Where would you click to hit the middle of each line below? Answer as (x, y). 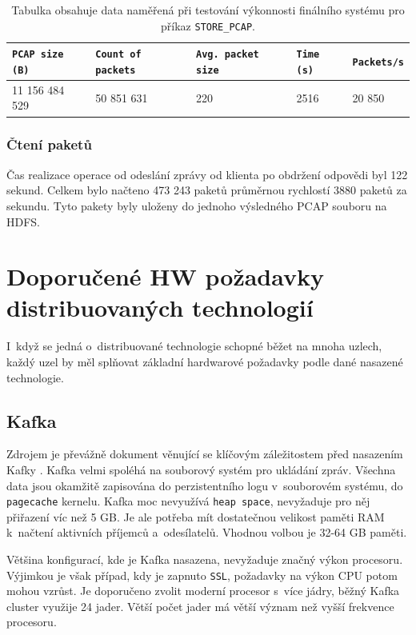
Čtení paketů (49, 144)
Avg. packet (228, 55)
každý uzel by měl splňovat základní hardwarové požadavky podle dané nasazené (205, 361)
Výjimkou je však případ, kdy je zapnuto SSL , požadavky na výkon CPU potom (202, 575)
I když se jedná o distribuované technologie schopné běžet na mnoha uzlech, (194, 346)
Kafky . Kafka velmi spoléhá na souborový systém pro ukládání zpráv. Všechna (201, 469)
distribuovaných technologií (160, 308)
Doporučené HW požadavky (165, 276)
